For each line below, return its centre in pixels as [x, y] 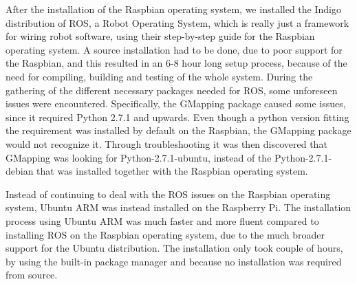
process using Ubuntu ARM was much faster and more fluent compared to [162, 220]
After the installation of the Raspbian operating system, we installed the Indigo [173, 9]
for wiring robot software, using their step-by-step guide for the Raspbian [160, 36]
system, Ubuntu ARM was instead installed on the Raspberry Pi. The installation [178, 207]
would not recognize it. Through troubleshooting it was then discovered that [166, 143]
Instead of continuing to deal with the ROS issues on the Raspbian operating [168, 194]
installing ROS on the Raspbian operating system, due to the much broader [165, 234]
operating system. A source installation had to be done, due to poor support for [174, 49]
